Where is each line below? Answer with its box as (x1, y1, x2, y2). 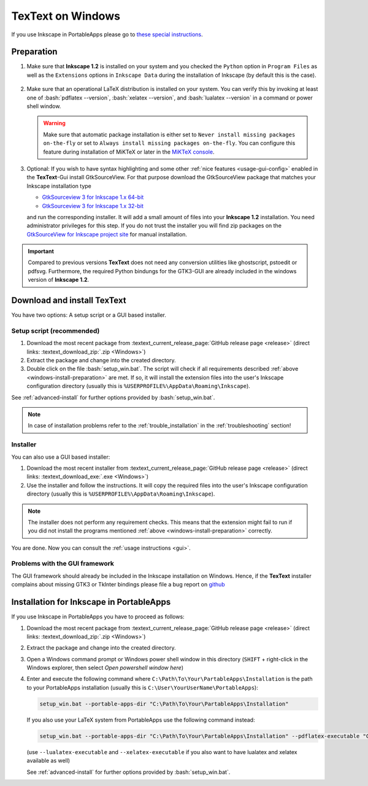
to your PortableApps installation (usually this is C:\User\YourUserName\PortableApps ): (26, 683, 259, 691)
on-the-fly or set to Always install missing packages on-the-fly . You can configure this (43, 139, 296, 147)
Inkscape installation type (26, 182, 92, 190)
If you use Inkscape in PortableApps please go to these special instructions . (11, 31, 204, 38)
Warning (43, 120, 66, 127)
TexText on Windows (11, 9, 121, 23)
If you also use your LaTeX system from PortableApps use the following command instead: (26, 716, 255, 723)
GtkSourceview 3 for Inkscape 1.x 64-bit (42, 193, 144, 201)
